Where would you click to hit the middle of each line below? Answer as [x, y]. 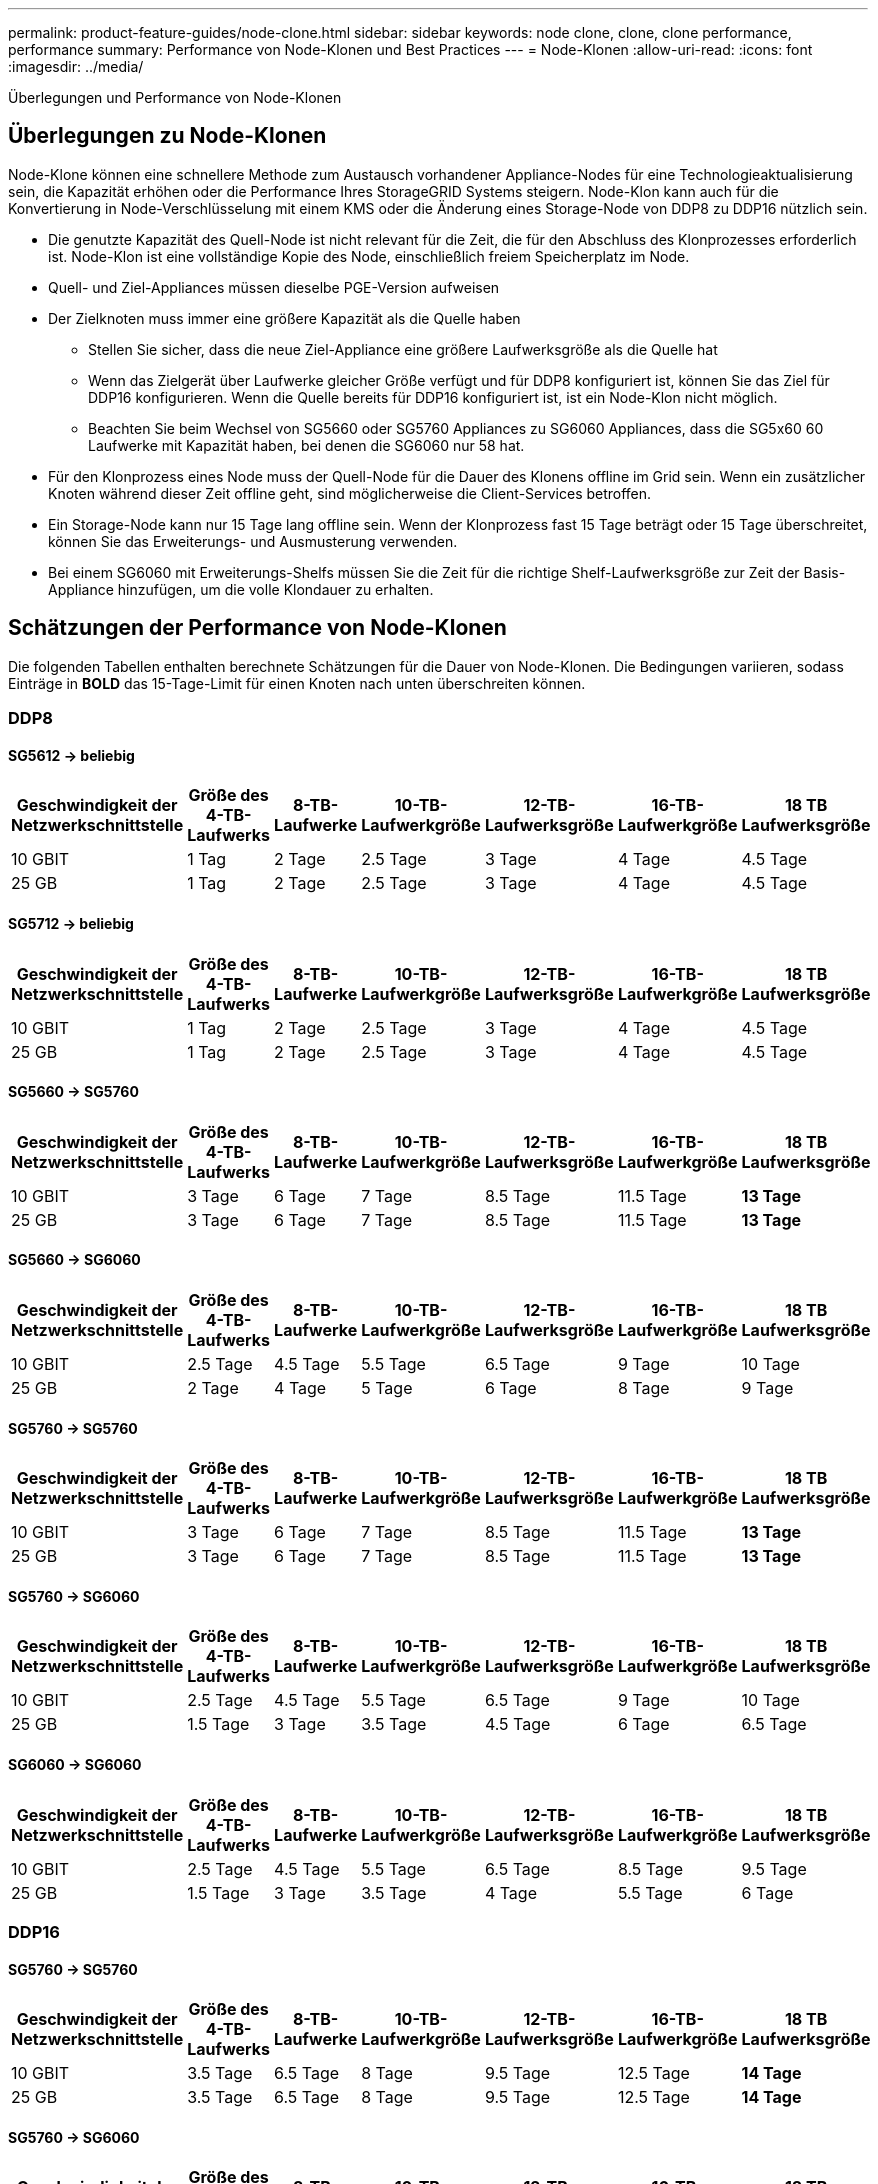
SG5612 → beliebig [71, 755]
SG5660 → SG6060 [74, 1260]
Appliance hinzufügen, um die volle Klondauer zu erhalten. [241, 589]
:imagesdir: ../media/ [76, 66]
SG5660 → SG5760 [73, 1092]
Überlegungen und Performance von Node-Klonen [175, 97]
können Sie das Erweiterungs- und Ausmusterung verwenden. [253, 541]
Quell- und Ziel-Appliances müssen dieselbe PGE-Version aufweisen [274, 287]
